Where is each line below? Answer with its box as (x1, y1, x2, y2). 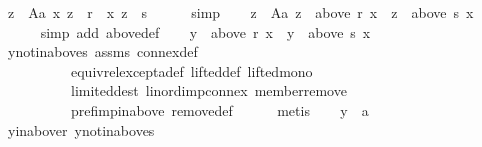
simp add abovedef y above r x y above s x (40, 21, 371, 42)
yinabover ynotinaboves (7, 119, 155, 140)
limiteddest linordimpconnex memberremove (70, 80, 347, 101)
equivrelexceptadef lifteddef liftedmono (70, 60, 313, 81)
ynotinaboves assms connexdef (7, 41, 198, 62)
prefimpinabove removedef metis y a (70, 99, 369, 120)
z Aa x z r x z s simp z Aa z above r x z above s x (7, 2, 474, 22)
